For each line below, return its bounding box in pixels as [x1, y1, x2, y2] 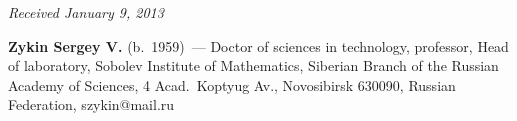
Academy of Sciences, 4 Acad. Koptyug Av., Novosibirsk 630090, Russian [8, 74, 456, 95]
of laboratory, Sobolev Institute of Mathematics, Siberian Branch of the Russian [8, 55, 499, 76]
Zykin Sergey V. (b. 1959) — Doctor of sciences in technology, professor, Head [8, 35, 509, 56]
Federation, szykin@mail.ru [8, 94, 175, 115]
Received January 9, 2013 [8, 2, 164, 22]
